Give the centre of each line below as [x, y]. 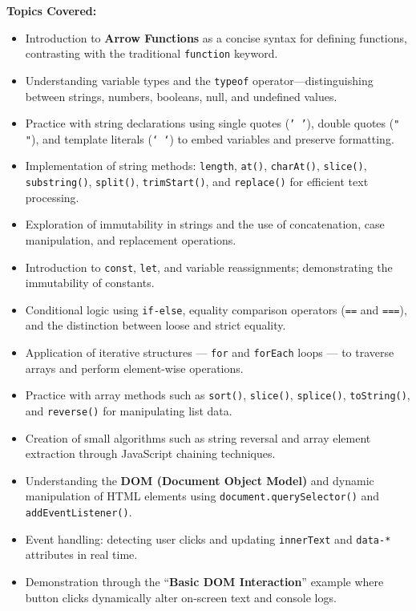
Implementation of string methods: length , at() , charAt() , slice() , [196, 166]
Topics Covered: [52, 10]
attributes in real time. [81, 554]
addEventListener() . [79, 512]
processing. [52, 197]
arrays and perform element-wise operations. [134, 368]
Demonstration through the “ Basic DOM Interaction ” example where [204, 581]
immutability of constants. [90, 283]
